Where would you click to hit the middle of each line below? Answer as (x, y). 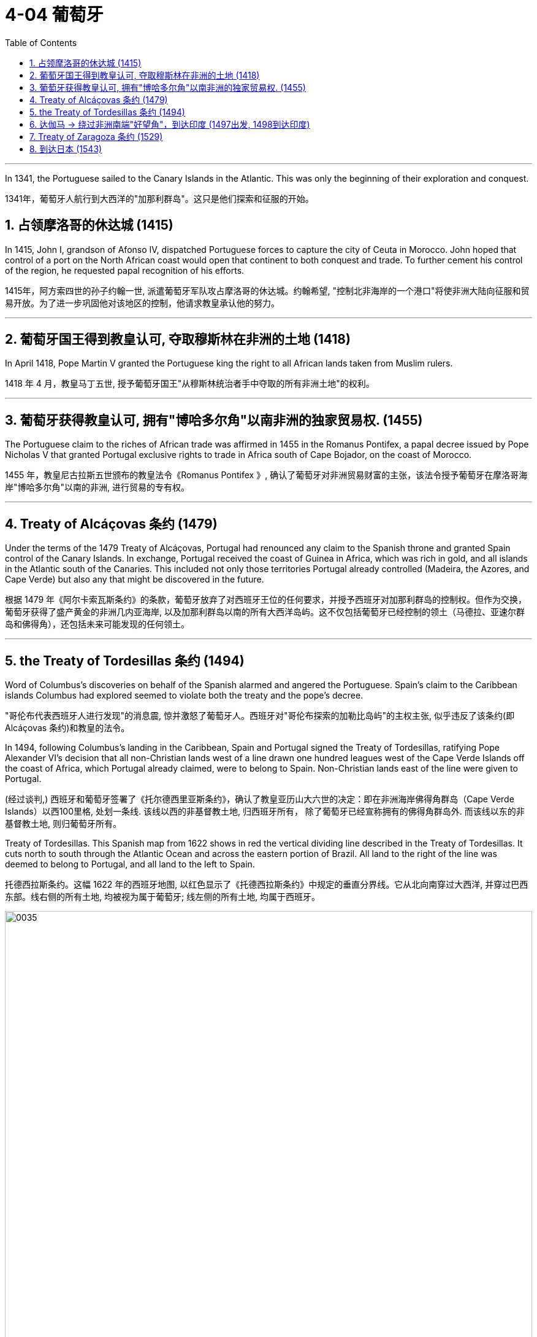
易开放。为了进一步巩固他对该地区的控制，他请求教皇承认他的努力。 (142, 303)
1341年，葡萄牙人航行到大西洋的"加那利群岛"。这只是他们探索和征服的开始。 (159, 198)
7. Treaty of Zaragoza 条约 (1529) (96, 136)
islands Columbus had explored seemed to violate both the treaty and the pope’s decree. (184, 695)
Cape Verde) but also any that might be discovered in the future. (135, 579)
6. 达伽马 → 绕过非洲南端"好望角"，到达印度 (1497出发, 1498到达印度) (170, 124)
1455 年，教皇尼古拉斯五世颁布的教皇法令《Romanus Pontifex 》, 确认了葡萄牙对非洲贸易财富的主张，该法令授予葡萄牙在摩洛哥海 (266, 475)
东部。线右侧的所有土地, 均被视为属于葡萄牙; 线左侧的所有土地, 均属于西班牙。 (163, 896)
